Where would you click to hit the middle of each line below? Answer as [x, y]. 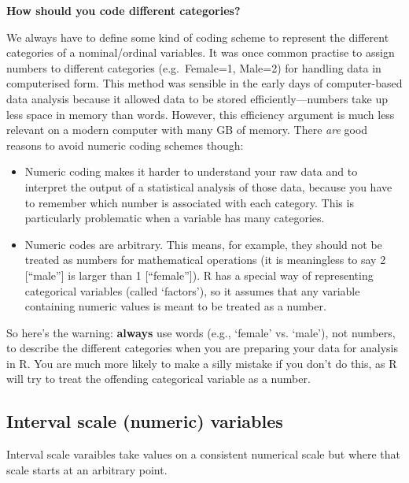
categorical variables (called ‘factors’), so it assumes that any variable [192, 290]
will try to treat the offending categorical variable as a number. [158, 379]
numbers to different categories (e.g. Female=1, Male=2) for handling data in [194, 67]
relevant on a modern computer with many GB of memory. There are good [187, 130]
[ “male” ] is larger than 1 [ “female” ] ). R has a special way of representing [199, 275]
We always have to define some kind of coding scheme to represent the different [198, 37]
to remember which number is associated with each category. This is [189, 202]
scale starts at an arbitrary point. [87, 469]
